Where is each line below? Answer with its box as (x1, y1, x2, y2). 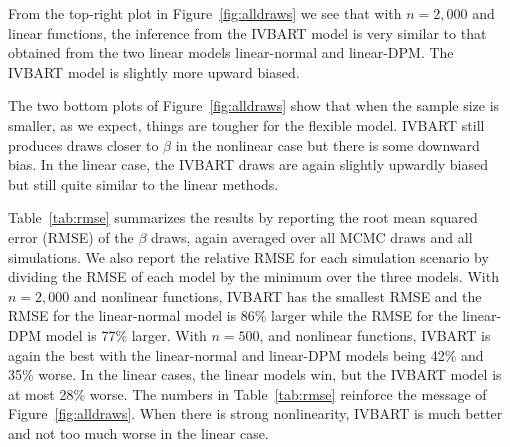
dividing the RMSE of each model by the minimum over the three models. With (8, 266, 499, 287)
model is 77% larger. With (45, 324, 207, 345)
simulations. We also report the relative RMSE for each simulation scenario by (8, 246, 489, 267)
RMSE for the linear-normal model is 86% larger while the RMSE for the (8, 305, 458, 326)
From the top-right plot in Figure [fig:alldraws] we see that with (8, 3, 402, 23)
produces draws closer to (8, 134, 159, 155)
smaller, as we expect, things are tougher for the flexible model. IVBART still (8, 114, 485, 135)
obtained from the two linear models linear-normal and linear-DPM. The (8, 42, 454, 63)
